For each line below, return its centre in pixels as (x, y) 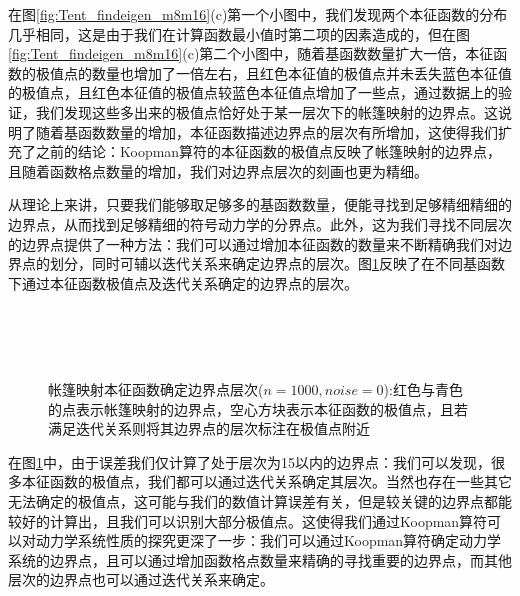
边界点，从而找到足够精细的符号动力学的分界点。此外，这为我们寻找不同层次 (260, 223)
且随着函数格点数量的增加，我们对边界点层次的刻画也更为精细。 (218, 170)
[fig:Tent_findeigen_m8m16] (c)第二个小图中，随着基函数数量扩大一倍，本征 (251, 53)
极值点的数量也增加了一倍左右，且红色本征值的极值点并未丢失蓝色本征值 (273, 72)
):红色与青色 (423, 389)
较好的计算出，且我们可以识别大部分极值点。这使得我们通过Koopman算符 (248, 520)
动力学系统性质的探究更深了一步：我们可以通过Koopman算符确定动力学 (268, 540)
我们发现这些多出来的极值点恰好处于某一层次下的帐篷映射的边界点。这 (266, 111)
